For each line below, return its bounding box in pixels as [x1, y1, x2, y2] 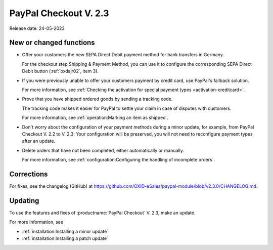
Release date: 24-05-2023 [9, 25, 65, 31]
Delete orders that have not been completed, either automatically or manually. [22, 147, 184, 153]
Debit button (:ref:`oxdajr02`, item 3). [22, 68, 99, 74]
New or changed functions [9, 38, 96, 47]
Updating [9, 196, 39, 205]
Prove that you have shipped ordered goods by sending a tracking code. [22, 96, 173, 102]
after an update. [22, 138, 56, 144]
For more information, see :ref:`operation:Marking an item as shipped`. [22, 114, 169, 121]
